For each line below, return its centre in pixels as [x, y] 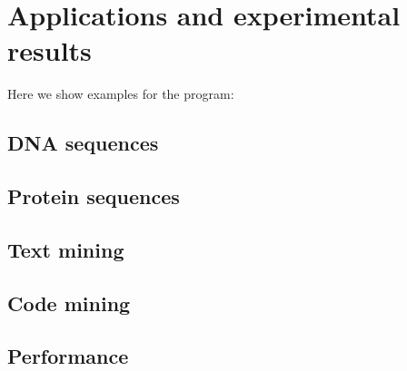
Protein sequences [94, 196]
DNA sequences [83, 143]
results [50, 50]
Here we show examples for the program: [121, 94]
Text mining [66, 249]
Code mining [69, 303]
